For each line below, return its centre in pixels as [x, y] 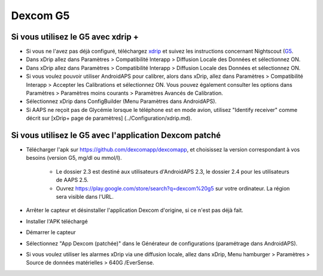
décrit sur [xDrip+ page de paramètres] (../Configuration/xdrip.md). [109, 118]
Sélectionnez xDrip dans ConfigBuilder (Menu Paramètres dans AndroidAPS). [121, 101]
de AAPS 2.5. [72, 180]
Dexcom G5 [40, 16]
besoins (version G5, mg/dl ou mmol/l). [74, 158]
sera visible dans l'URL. [85, 197]
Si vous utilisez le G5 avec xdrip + [75, 37]
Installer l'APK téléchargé [57, 221]
